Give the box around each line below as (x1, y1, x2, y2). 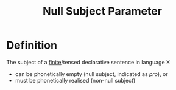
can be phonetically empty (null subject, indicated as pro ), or (15, 70, 169, 77)
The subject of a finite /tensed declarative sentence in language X (6, 58, 171, 66)
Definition (6, 38, 58, 52)
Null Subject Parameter (42, 4, 163, 18)
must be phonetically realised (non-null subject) (15, 77, 136, 84)
